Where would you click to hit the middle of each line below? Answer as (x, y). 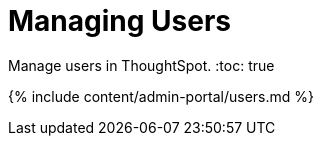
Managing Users (120, 21)
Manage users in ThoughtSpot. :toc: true (141, 65)
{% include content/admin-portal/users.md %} (161, 96)
